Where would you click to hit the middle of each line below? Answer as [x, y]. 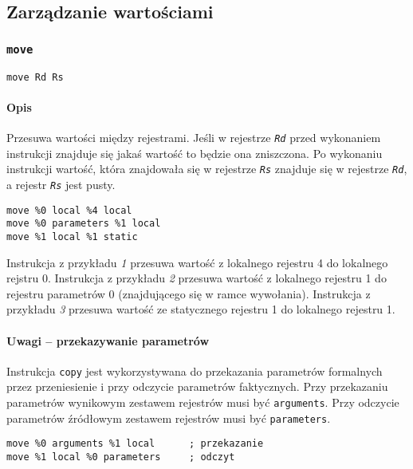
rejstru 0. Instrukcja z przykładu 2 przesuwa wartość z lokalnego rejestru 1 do [197, 278]
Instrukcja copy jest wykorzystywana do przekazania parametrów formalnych [195, 370]
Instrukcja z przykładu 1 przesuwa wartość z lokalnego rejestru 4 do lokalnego [197, 262]
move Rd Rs [35, 77]
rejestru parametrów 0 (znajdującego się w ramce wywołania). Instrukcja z [189, 293]
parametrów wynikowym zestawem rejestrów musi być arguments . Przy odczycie [203, 402]
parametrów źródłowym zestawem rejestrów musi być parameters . [169, 418]
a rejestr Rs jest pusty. [61, 184]
